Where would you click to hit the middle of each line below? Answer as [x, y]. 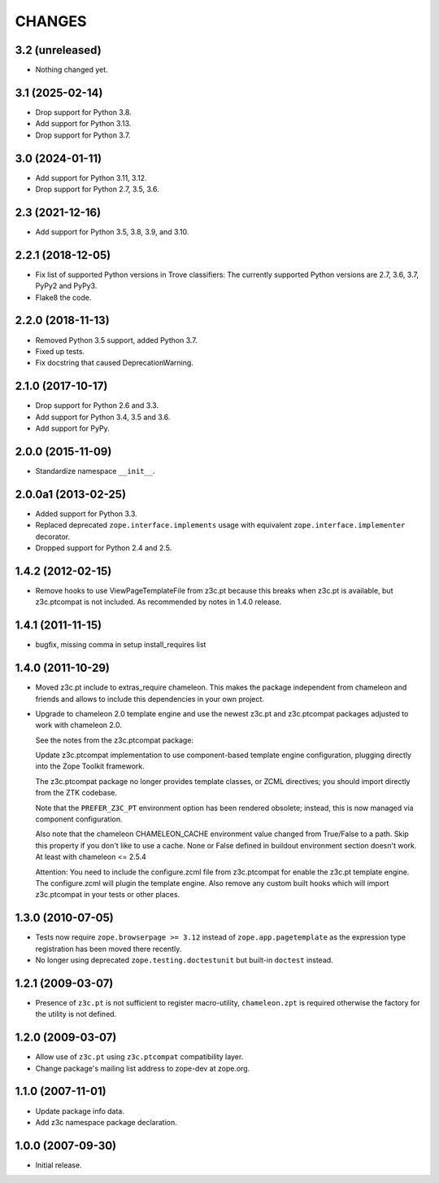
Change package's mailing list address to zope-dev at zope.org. [143, 1068]
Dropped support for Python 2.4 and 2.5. [104, 548]
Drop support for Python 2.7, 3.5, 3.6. [97, 189]
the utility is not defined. [76, 1014]
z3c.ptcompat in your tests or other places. [108, 895]
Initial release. [59, 1165]
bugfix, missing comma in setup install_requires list [121, 645]
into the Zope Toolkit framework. [90, 766]
